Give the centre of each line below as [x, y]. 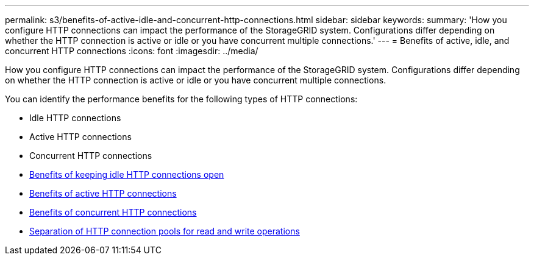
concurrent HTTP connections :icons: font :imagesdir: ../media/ [132, 51]
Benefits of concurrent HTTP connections [113, 212]
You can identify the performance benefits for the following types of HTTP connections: [181, 99]
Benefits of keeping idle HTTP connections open [127, 174]
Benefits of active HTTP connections [103, 193]
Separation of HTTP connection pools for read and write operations [165, 231]
